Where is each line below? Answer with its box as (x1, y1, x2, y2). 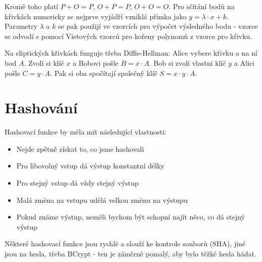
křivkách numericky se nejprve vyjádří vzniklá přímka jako (5, 11, 187, 21)
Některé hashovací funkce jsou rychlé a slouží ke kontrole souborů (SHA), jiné (5, 238, 246, 249)
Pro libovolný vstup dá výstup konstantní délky (16, 160, 164, 171)
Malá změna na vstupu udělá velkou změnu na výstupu (16, 194, 188, 205)
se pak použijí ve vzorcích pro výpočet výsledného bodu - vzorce (58, 21, 258, 31)
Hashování (5, 97, 78, 118)
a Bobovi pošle (72, 57, 118, 68)
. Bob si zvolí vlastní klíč (149, 57, 226, 68)
